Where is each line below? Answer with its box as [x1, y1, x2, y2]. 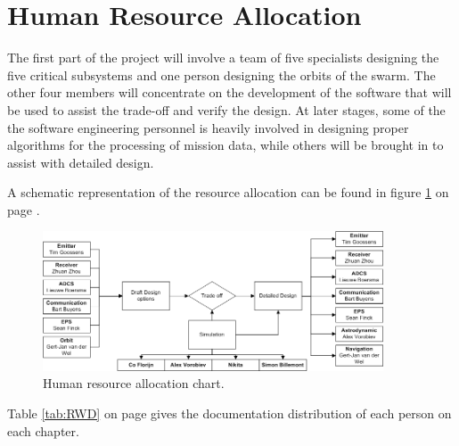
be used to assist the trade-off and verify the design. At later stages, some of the [7, 100, 446, 119]
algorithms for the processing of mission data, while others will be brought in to [7, 136, 444, 154]
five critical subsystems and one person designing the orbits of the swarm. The [7, 65, 436, 84]
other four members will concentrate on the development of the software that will [7, 83, 452, 102]
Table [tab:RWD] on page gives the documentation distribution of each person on [7, 403, 452, 422]
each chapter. [7, 421, 79, 440]
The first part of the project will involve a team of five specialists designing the [7, 48, 439, 67]
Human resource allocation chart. [43, 374, 225, 392]
